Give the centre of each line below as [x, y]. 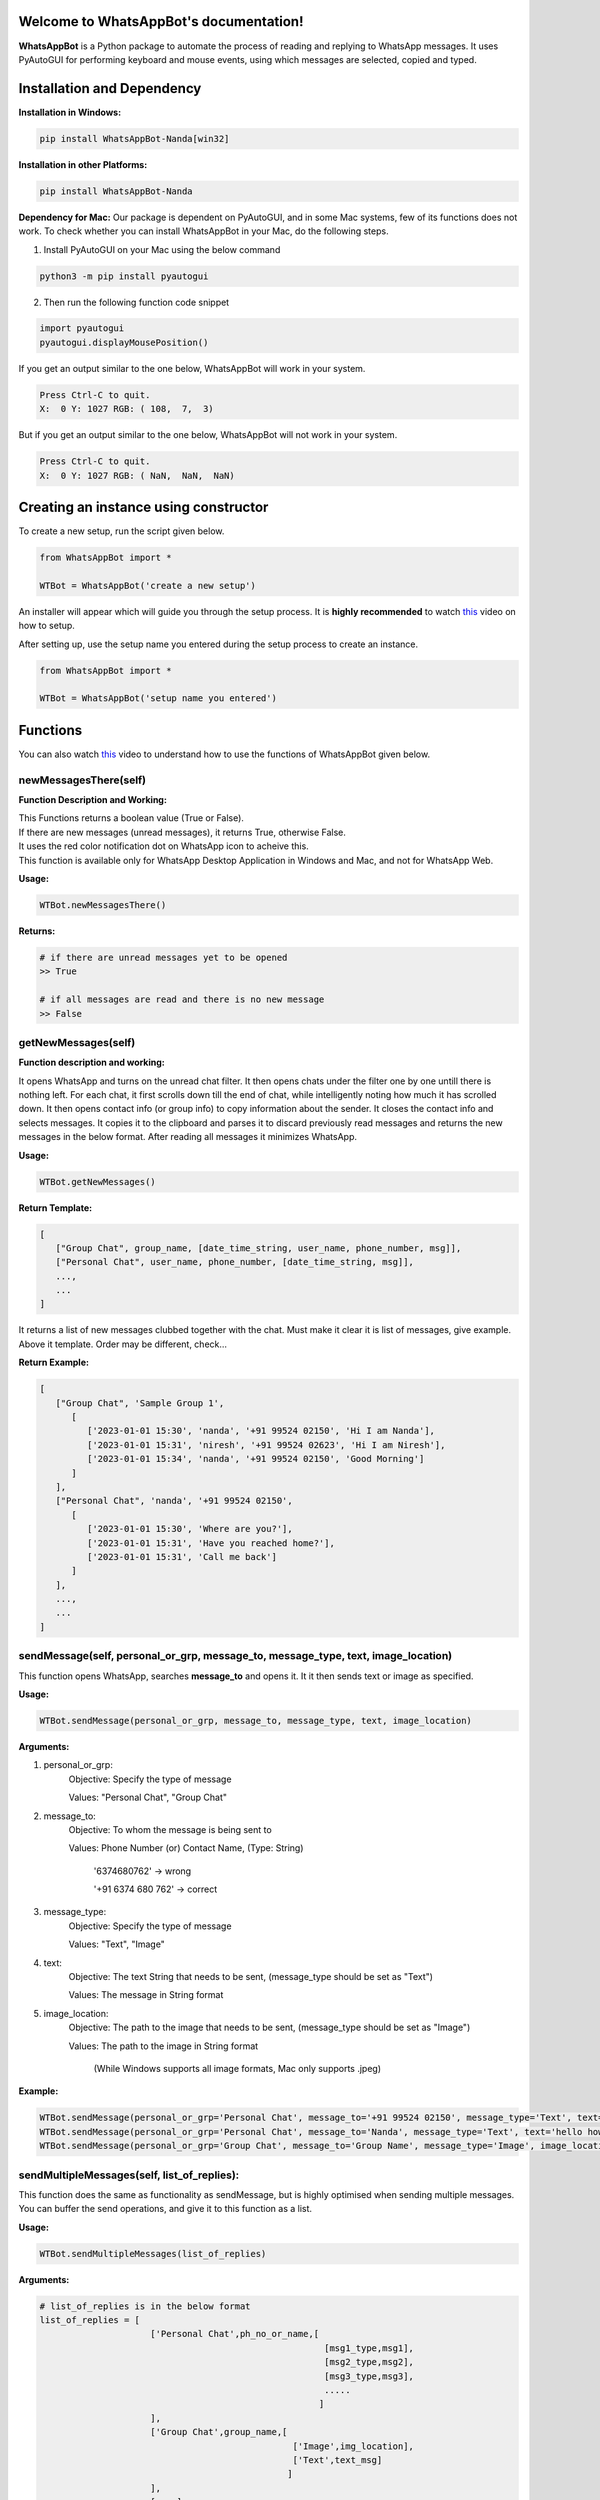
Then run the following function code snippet [136, 302]
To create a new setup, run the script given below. [121, 531]
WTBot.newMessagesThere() [103, 904]
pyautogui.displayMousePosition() [124, 342]
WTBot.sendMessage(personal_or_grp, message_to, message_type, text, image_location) [255, 1720]
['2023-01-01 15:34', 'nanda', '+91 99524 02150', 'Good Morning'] [255, 1459]
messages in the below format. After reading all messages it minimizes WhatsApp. [188, 1137]
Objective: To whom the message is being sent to [170, 1829]
